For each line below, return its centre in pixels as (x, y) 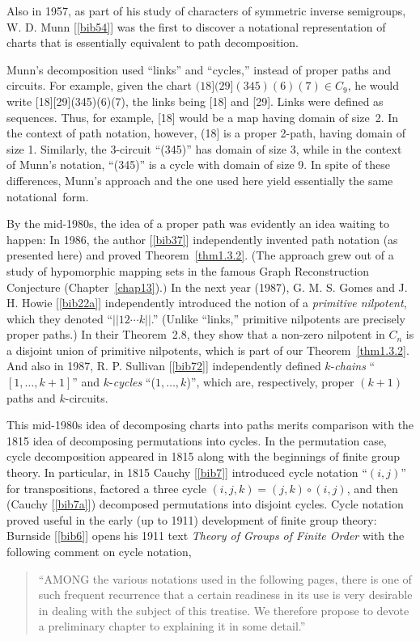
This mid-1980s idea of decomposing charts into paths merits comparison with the (210, 425)
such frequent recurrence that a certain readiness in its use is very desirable (225, 595)
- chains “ (353, 366)
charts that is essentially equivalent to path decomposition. (153, 42)
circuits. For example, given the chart (100, 85)
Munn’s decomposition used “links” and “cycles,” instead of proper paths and (199, 69)
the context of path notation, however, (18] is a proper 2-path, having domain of (206, 133)
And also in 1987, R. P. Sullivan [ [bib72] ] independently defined (164, 366)
